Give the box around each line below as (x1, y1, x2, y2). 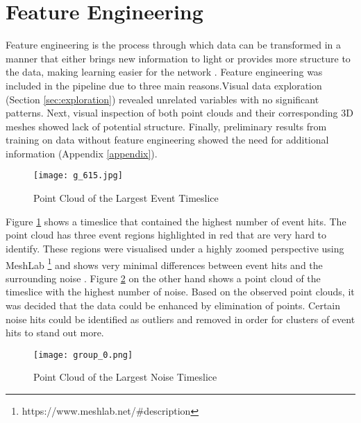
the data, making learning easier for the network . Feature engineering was (6, 64, 323, 79)
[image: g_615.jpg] (33, 171, 123, 181)
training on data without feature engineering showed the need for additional (6, 132, 329, 147)
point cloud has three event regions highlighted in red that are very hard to (6, 227, 327, 242)
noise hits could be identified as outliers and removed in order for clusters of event (6, 311, 355, 326)
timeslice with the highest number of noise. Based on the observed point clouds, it (6, 284, 355, 299)
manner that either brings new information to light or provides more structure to (6, 51, 351, 65)
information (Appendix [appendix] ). (6, 146, 158, 160)
